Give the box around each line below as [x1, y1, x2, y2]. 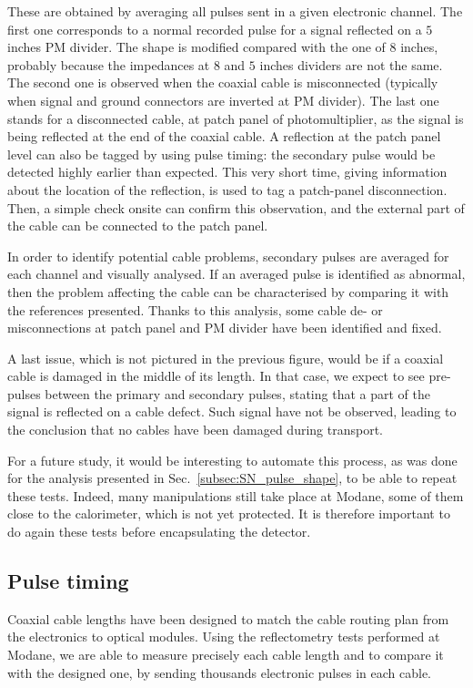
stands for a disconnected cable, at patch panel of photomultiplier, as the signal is [7, 108, 464, 128]
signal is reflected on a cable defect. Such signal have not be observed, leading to [7, 402, 457, 421]
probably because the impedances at [7, 55, 210, 74]
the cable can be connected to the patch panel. [7, 216, 268, 235]
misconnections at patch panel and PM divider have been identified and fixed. [7, 318, 442, 337]
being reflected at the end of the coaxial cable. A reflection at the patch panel [7, 127, 441, 146]
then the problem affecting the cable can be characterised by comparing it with [7, 282, 449, 301]
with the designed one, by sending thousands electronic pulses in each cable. [7, 662, 431, 682]
